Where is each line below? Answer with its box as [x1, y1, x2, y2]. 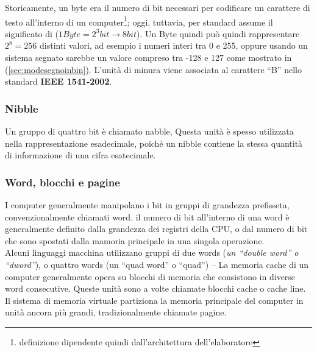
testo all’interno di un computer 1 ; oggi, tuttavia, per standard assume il [5, 13, 273, 28]
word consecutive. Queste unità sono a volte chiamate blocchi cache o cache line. [5, 282, 306, 295]
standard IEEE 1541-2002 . [5, 75, 112, 88]
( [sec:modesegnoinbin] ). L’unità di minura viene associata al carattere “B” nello [5, 63, 302, 76]
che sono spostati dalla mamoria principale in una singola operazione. [5, 234, 265, 247]
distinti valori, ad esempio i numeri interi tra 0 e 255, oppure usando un [40, 39, 308, 52]
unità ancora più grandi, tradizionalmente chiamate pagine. [5, 306, 227, 319]
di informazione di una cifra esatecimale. [5, 149, 156, 161]
